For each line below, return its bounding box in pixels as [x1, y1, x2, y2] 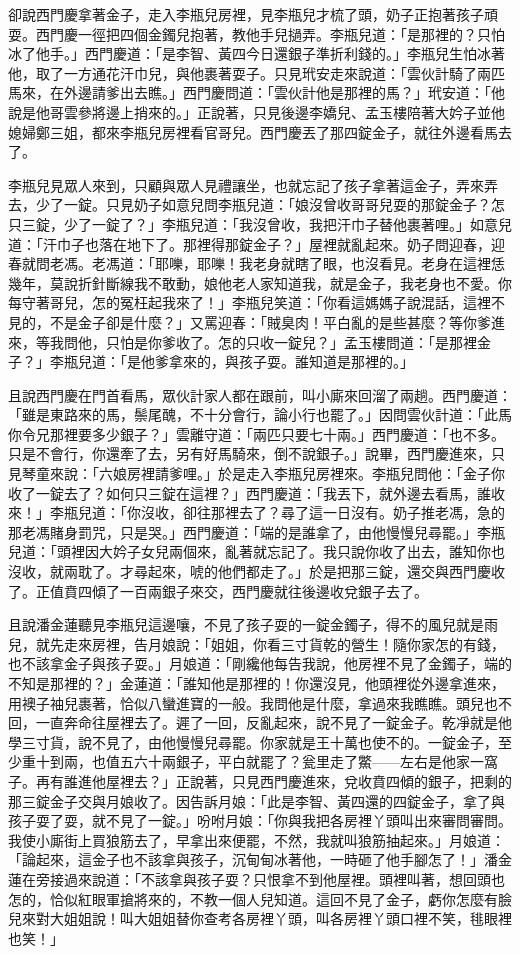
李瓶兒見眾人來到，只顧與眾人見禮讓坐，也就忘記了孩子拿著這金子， [8, 174, 456, 195]
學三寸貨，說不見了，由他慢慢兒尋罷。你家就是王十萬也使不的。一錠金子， [8, 731, 498, 752]
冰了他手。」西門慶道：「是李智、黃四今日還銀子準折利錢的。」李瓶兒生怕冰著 [8, 43, 505, 64]
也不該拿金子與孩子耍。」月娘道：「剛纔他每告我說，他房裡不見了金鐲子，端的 [8, 653, 512, 674]
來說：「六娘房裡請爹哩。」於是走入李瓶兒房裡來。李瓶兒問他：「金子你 [49, 463, 505, 484]
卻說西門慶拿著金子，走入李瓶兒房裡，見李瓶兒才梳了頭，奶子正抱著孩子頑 [8, 4, 498, 24]
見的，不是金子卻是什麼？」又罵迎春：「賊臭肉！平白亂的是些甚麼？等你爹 [8, 311, 491, 332]
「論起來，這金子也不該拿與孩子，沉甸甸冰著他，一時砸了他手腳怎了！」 [8, 849, 484, 870]
